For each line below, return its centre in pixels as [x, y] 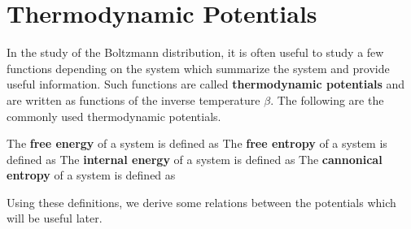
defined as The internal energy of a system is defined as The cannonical [195, 159]
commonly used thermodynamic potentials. [114, 116]
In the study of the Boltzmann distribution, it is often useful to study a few [195, 52]
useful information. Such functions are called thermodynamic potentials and [206, 84]
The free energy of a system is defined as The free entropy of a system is [197, 143]
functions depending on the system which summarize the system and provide [198, 68]
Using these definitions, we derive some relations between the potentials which [201, 202]
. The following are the [327, 99]
